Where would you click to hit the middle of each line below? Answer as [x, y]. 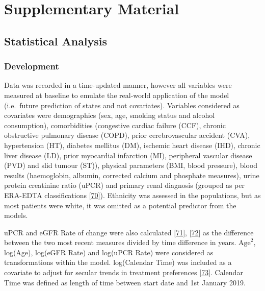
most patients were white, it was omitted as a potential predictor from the [120, 205]
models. [16, 215]
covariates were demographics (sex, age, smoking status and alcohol [110, 115]
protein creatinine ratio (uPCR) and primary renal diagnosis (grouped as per [124, 185]
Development [32, 66]
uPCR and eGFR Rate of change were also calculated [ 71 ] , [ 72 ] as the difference [129, 232]
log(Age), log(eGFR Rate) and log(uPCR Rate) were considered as [109, 252]
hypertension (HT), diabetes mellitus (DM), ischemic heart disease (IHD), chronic [132, 145]
